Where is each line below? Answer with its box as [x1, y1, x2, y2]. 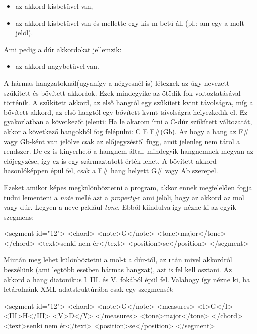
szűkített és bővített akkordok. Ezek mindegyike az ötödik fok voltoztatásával [4, 87, 241, 98]
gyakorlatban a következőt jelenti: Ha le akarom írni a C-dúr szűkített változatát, [4, 116, 252, 127]
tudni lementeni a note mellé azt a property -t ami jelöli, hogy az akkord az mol [4, 192, 244, 202]
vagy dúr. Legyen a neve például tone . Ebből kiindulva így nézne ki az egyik [4, 202, 236, 212]
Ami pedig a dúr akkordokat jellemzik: [4, 44, 122, 54]
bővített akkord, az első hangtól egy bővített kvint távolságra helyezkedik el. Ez [4, 107, 248, 117]
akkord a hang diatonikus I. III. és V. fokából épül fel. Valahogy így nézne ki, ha [4, 274, 250, 284]
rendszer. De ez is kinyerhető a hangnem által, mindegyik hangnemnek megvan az [4, 146, 253, 156]
